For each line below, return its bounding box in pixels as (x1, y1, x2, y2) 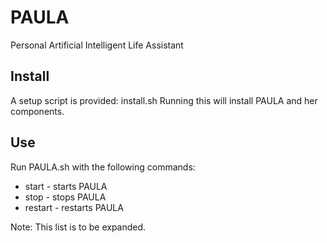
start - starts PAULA (24, 180, 108, 192)
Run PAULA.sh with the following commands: (10, 161, 196, 173)
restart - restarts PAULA (24, 201, 124, 213)
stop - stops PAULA (24, 191, 107, 203)
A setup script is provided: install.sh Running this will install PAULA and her (10, 94, 318, 106)
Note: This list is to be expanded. (10, 221, 147, 233)
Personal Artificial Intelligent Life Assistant (10, 39, 184, 51)
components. (10, 105, 65, 117)
